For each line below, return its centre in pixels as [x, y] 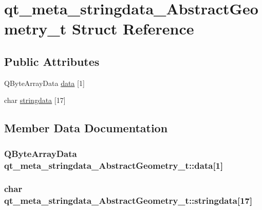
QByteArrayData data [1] [44, 83]
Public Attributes [52, 61]
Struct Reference [133, 29]
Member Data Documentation [86, 128]
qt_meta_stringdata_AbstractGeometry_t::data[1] [114, 165]
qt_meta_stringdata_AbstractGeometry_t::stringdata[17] [128, 200]
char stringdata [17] [35, 100]
